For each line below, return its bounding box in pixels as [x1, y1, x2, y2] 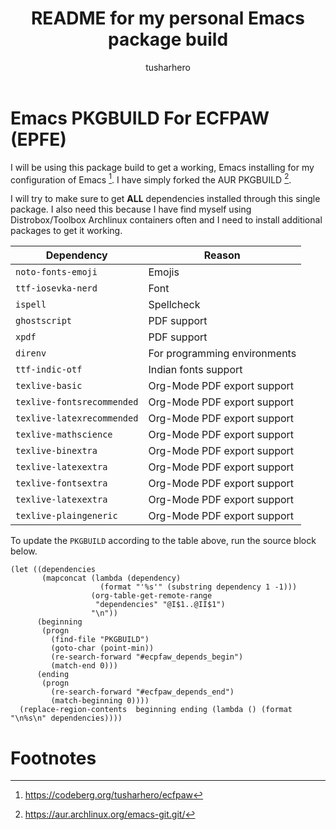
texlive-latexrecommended [15, 413, 139, 424]
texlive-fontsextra [15, 478, 108, 489]
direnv [15, 348, 47, 359]
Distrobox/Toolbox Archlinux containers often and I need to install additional [10, 214, 323, 226]
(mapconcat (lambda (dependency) [41, 573, 182, 584]
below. [10, 545, 38, 557]
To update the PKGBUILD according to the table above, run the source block [10, 535, 317, 547]
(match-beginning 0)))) [50, 696, 150, 706]
